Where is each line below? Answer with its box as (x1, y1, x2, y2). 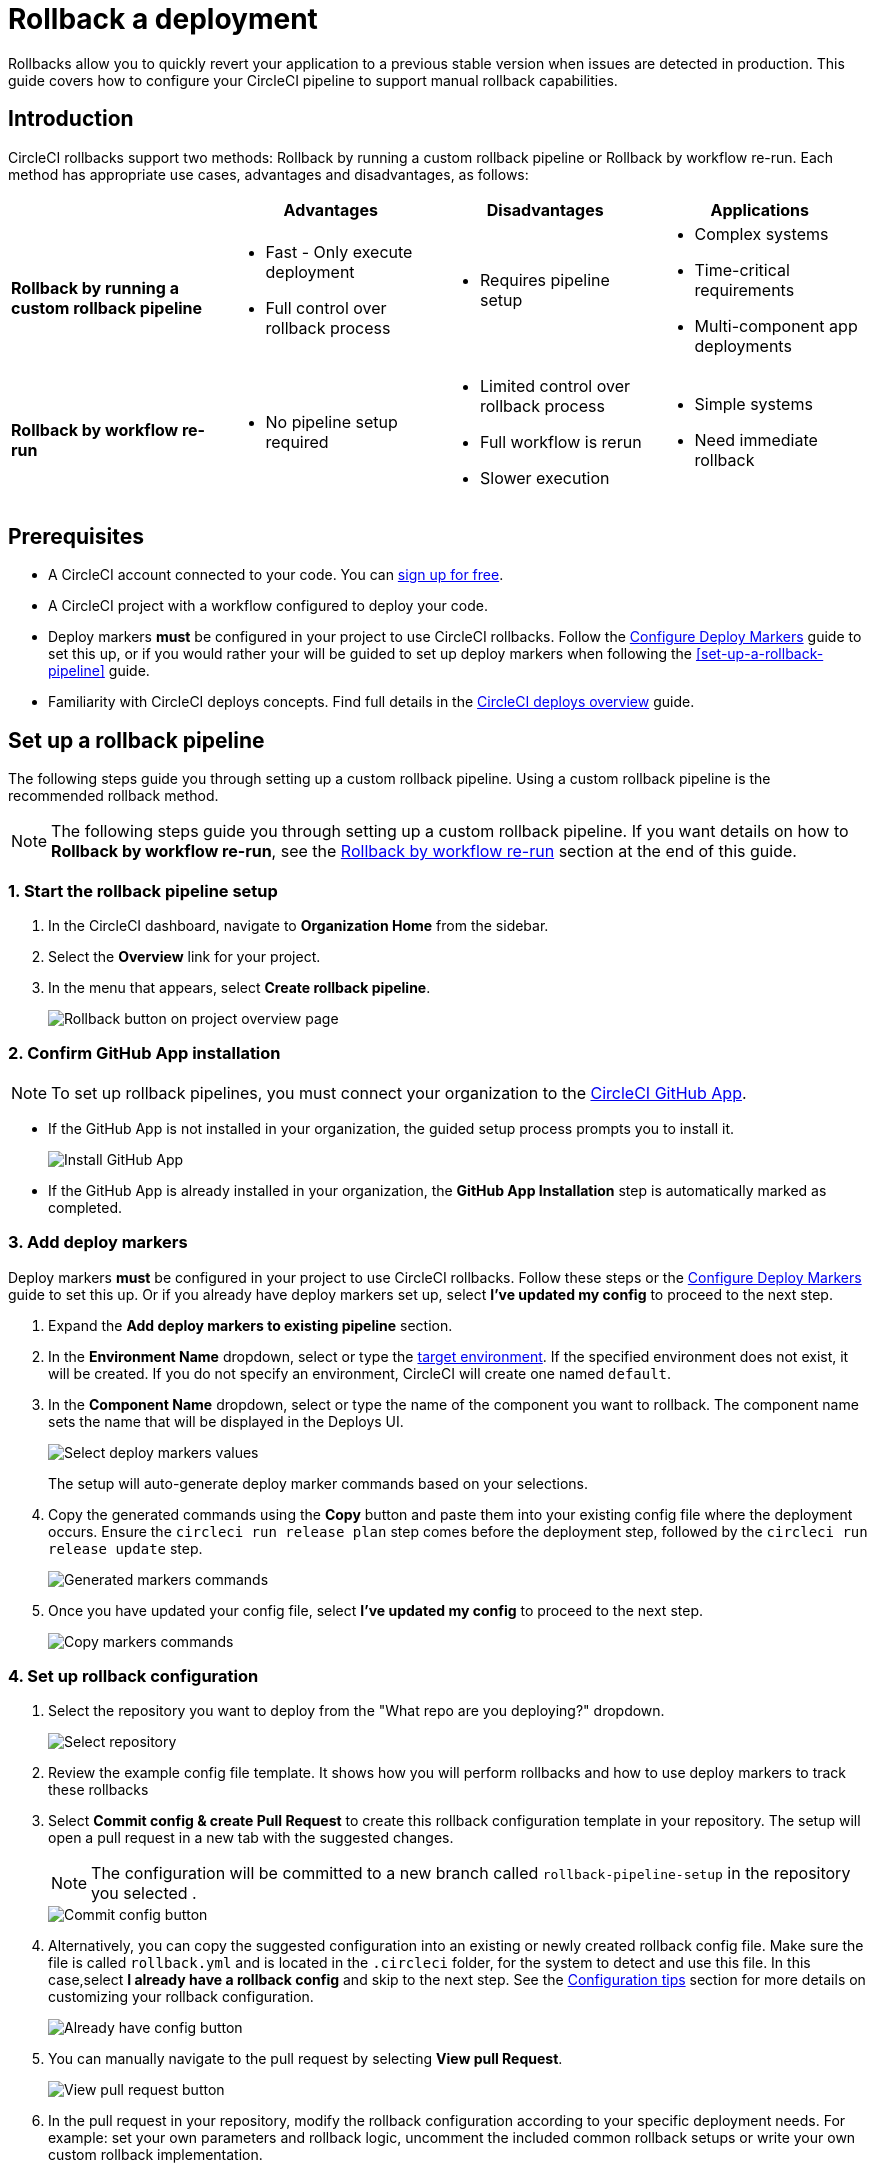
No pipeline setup (265, 411, 398, 432)
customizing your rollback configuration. (48, 1988, 314, 2006)
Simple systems (694, 393, 813, 414)
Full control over (265, 297, 387, 318)
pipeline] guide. (48, 662, 150, 680)
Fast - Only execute (265, 241, 413, 262)
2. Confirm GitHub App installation (8, 1043, 281, 1064)
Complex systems (694, 223, 829, 244)
